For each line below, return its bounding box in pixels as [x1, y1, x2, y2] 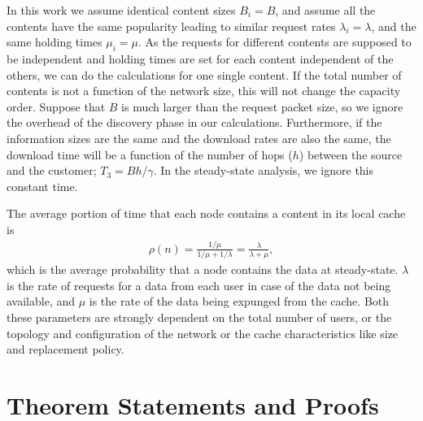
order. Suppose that [7, 98, 106, 115]
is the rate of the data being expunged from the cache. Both [89, 293, 390, 310]
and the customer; [7, 162, 97, 179]
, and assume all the [275, 2, 376, 18]
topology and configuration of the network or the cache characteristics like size [7, 324, 399, 341]
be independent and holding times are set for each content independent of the [7, 50, 394, 67]
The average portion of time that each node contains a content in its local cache [7, 205, 406, 222]
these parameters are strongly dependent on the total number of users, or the [7, 308, 392, 325]
